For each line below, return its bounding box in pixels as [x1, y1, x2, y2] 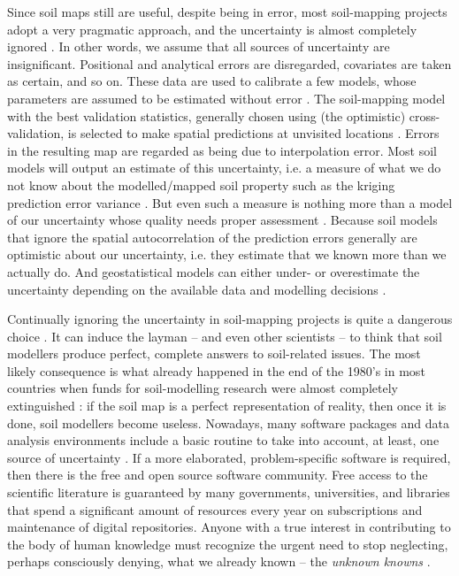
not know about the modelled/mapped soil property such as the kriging [7, 175, 395, 194]
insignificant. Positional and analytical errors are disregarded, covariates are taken [7, 54, 452, 73]
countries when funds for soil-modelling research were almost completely [7, 379, 398, 397]
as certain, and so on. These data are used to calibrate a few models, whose [7, 72, 417, 90]
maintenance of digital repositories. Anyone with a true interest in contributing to [7, 518, 451, 536]
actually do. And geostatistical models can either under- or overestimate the [7, 262, 420, 280]
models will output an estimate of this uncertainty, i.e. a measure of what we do [7, 158, 441, 177]
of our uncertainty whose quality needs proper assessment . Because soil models [7, 211, 438, 229]
